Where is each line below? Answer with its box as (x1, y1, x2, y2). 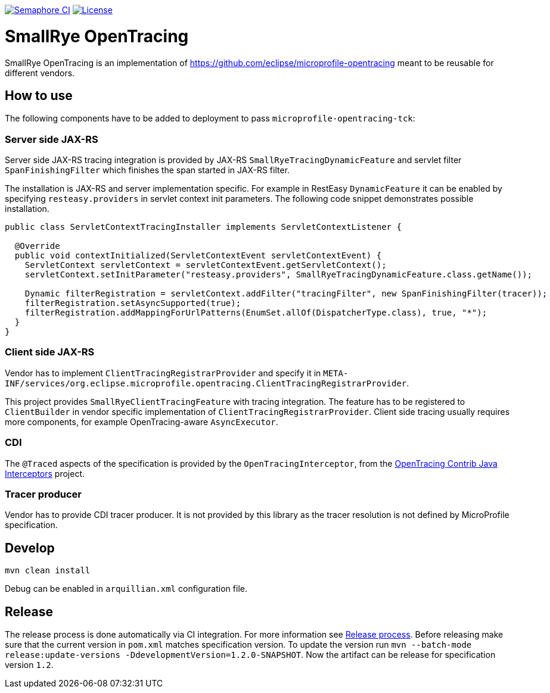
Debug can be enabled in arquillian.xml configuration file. (5, 583, 247, 594)
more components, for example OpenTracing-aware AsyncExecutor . (5, 416, 278, 427)
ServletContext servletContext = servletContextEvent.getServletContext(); (24, 260, 387, 270)
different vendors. (5, 67, 75, 78)
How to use (5, 88, 73, 103)
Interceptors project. (5, 468, 85, 479)
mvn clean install (5, 566, 91, 576)
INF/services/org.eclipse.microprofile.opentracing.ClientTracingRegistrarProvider (5, 378, 407, 388)
